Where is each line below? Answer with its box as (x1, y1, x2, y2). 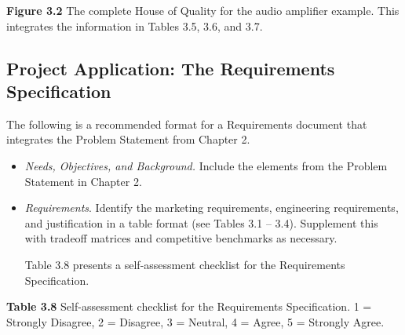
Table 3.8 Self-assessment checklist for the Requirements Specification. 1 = (6, 298, 372, 315)
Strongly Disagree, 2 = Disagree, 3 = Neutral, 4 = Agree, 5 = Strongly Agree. (6, 313, 385, 330)
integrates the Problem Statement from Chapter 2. (6, 131, 250, 147)
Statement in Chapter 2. (24, 173, 142, 189)
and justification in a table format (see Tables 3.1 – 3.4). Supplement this (24, 214, 378, 231)
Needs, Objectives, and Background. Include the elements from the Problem (24, 157, 388, 173)
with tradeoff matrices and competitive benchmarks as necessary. (24, 230, 337, 246)
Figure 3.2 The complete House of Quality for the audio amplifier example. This (6, 2, 400, 18)
